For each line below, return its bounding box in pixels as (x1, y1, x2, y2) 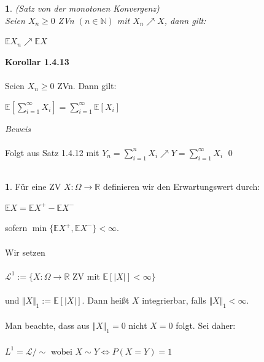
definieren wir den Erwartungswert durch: (103, 180, 260, 193)
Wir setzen (5, 245, 45, 258)
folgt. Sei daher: (176, 319, 236, 332)
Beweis (5, 122, 31, 135)
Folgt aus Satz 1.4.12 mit (5, 146, 99, 159)
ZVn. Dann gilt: (57, 79, 117, 92)
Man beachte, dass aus (5, 319, 90, 332)
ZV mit (72, 269, 100, 282)
